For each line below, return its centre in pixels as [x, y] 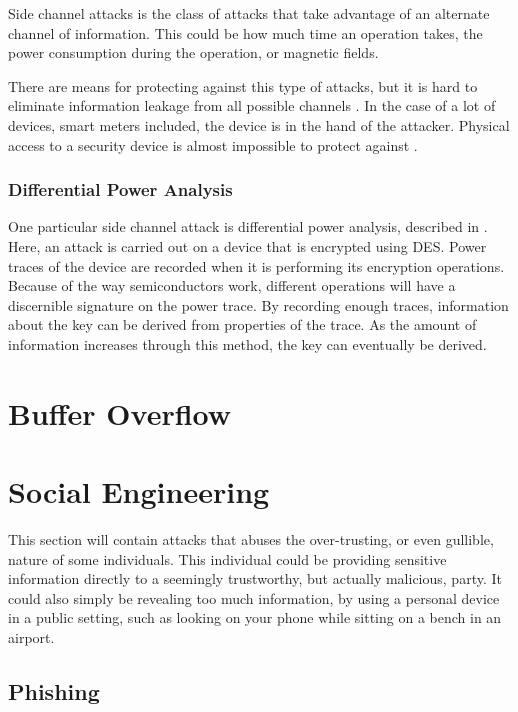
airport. [31, 637]
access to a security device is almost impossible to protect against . [213, 144]
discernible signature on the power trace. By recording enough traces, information [258, 304]
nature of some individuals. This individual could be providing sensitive [227, 558]
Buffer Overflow [120, 412]
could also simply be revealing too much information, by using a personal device [254, 597]
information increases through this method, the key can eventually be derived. [247, 343]
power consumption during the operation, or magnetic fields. [193, 52]
